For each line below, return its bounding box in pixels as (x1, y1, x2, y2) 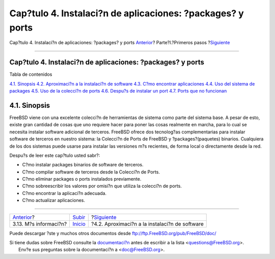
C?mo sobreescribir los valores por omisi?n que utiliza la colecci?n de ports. (22, 183, 182, 189)
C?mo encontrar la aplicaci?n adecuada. (22, 190, 107, 196)
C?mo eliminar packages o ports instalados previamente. (22, 176, 142, 182)
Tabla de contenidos (9, 71, 52, 77)
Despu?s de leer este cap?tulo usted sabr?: (9, 152, 100, 158)
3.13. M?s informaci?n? (12, 220, 67, 227)
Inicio (72, 220, 86, 227)
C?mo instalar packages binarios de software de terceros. (22, 162, 144, 168)
